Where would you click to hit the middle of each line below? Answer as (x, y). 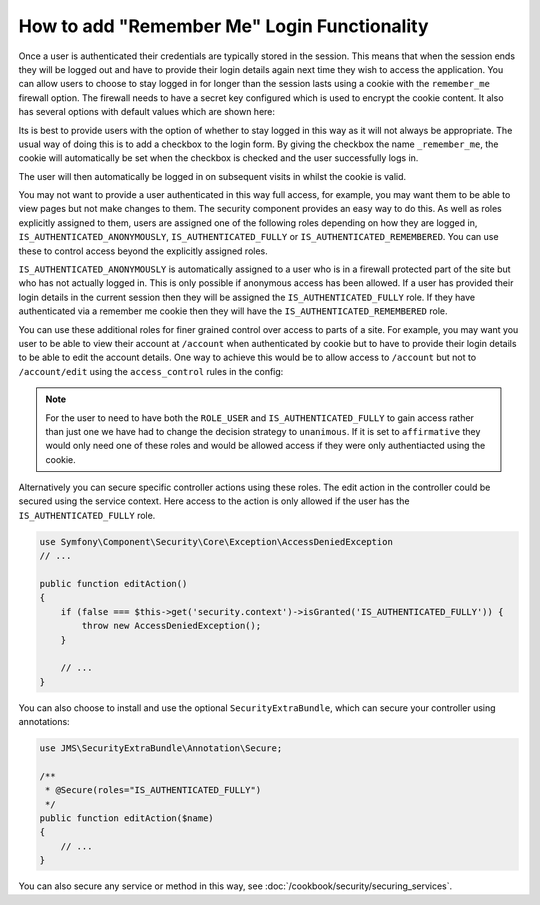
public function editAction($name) (126, 818)
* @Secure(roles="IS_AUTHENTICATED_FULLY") (153, 790)
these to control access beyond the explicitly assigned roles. (143, 251)
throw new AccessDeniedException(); (171, 626)
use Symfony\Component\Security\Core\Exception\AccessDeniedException (216, 541)
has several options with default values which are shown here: (146, 112)
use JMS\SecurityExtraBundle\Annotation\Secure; (161, 748)
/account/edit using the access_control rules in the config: (151, 371)
